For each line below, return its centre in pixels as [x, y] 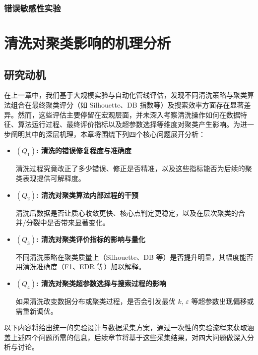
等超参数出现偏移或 [223, 301]
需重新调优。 [36, 311]
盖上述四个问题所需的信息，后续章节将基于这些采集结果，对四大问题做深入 [126, 337]
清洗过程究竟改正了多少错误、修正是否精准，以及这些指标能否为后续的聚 [134, 168]
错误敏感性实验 [32, 8]
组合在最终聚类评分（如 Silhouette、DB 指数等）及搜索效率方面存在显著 [127, 105]
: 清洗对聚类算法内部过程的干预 [87, 195]
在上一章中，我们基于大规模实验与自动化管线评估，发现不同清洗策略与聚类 [126, 95]
